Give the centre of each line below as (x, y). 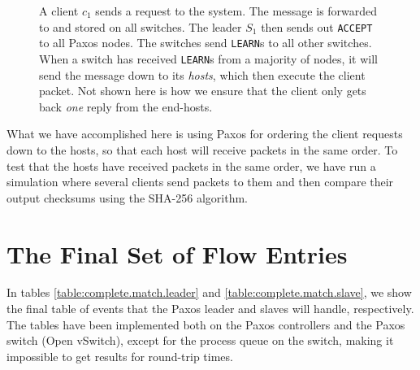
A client (59, 11)
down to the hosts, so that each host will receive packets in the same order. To (202, 149)
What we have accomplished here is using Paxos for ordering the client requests (205, 134)
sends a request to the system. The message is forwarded (236, 11)
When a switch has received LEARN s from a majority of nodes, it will (208, 58)
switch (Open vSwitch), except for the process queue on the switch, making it (200, 340)
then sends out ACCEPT (317, 26)
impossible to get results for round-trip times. (120, 356)
